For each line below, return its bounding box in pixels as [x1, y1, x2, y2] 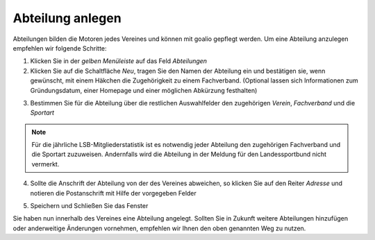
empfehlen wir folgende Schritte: [12, 44, 107, 52]
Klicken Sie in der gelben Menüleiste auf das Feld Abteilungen [30, 57, 208, 65]
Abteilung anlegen [12, 10, 122, 26]
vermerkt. [31, 160, 60, 168]
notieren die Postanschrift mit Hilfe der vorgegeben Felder [30, 189, 197, 197]
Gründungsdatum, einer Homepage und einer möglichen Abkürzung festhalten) [30, 86, 258, 94]
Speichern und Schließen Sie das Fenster [30, 202, 149, 210]
